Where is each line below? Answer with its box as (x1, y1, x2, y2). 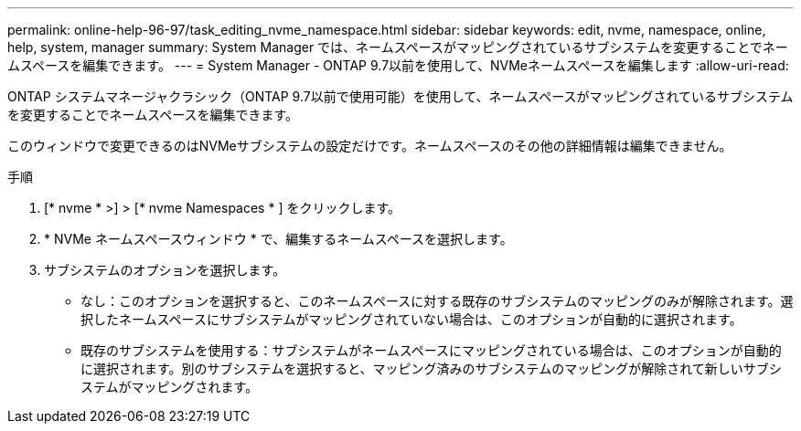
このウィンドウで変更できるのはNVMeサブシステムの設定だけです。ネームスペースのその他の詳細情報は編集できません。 (7, 138, 732, 153)
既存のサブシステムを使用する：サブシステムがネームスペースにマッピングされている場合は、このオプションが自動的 (80, 342, 782, 358)
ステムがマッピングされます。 (80, 379, 259, 394)
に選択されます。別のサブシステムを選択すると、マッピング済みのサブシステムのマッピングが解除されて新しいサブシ (80, 361, 782, 376)
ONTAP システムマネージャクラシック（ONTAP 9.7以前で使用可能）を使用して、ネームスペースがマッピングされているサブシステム (7, 89, 794, 104)
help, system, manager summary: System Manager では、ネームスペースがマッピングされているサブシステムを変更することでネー (7, 39, 788, 55)
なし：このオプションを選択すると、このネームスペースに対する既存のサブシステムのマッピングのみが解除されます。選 (80, 293, 794, 309)
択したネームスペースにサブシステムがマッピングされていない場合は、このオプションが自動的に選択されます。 (80, 311, 742, 327)
